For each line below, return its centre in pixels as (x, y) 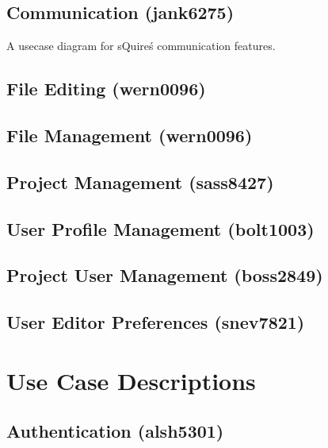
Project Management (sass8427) (140, 182)
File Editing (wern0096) (106, 89)
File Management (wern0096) (130, 135)
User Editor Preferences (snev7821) (156, 322)
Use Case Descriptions (131, 380)
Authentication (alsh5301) (115, 431)
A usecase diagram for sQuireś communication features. (141, 46)
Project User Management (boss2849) (165, 275)
